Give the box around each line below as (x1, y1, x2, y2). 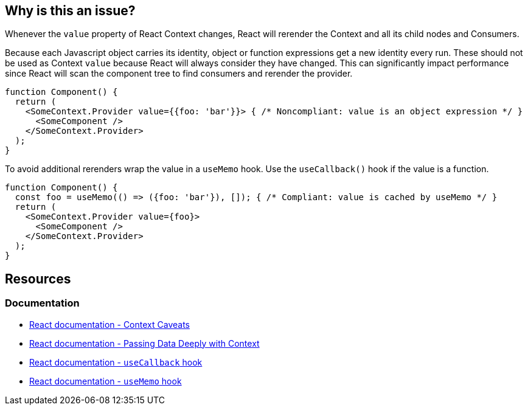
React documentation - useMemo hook (29, 375, 182, 386)
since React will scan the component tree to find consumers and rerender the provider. (5, 68, 353, 79)
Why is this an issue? (5, 3, 136, 18)
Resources (5, 271, 71, 287)
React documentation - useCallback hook (29, 356, 203, 367)
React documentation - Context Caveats (29, 319, 190, 330)
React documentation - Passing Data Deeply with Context (29, 338, 260, 349)
